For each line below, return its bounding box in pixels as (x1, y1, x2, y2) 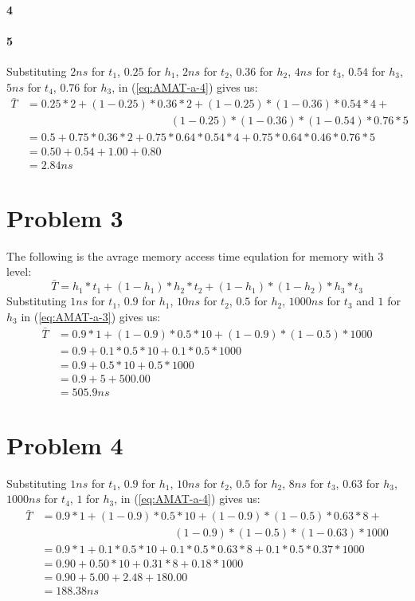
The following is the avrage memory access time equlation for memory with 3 (6, 247, 384, 264)
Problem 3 (6, 201, 123, 234)
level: (6, 263, 32, 280)
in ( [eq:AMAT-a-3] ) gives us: (21, 308, 161, 324)
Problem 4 (6, 428, 123, 461)
